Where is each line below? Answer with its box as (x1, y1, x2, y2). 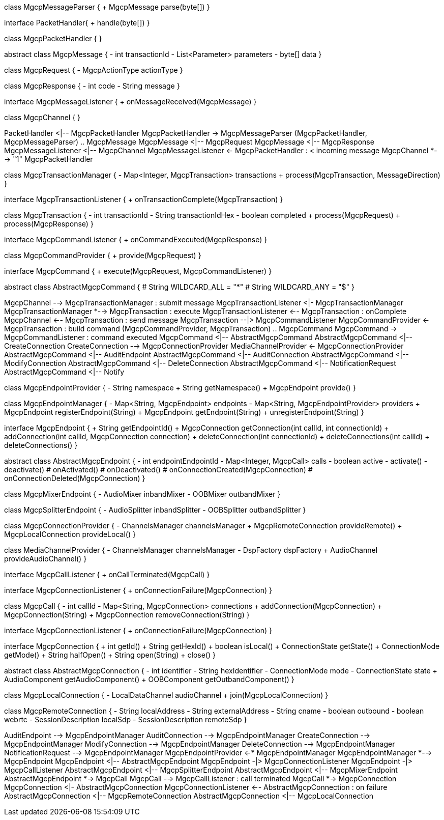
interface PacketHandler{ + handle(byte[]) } (4, 18, 150, 27)
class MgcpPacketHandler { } (4, 34, 102, 43)
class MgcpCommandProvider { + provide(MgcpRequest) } (4, 251, 201, 260)
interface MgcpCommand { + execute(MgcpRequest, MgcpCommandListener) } (4, 267, 272, 275)
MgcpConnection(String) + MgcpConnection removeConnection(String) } (4, 610, 250, 619)
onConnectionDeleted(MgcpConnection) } (4, 474, 145, 483)
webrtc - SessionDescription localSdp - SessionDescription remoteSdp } (4, 715, 247, 724)
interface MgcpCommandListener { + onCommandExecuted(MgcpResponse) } (4, 235, 268, 244)
